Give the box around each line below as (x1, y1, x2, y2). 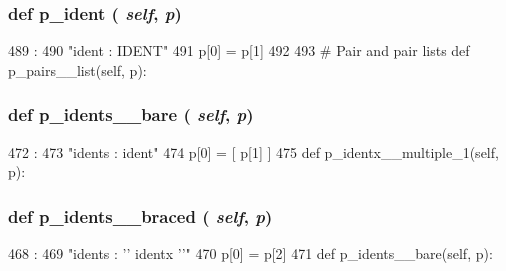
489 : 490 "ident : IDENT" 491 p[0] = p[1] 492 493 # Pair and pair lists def (8, 40, 470, 61)
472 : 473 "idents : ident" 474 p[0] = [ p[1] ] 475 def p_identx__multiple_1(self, (8, 141, 499, 162)
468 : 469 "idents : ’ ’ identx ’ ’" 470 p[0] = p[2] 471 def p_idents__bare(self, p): (8, 243, 493, 264)
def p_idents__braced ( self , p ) (8, 203, 273, 228)
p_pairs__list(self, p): (8, 59, 147, 80)
